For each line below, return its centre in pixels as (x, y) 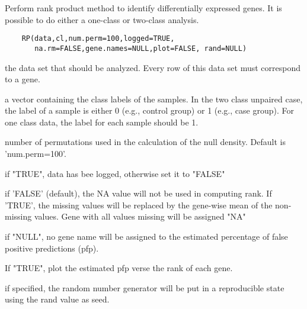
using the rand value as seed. (57, 299)
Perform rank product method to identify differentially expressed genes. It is (143, 8)
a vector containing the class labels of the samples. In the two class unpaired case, (154, 99)
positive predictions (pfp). (52, 248)
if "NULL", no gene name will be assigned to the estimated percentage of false (146, 236)
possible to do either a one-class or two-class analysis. (102, 19)
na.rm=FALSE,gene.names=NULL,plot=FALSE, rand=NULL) (141, 48)
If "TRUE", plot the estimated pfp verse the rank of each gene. (119, 268)
